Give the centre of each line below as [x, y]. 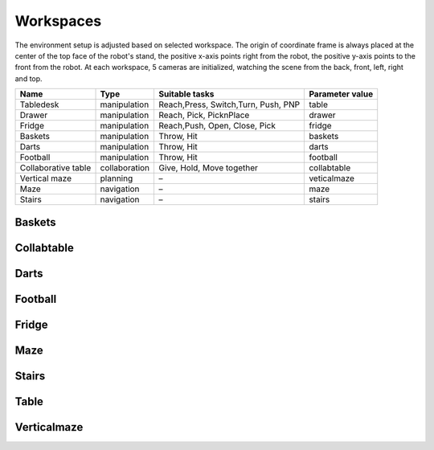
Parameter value [341, 94]
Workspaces [58, 21]
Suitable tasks [186, 94]
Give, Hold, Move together [209, 168]
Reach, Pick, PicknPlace [204, 115]
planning [117, 178]
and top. [29, 78]
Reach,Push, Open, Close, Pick [217, 126]
